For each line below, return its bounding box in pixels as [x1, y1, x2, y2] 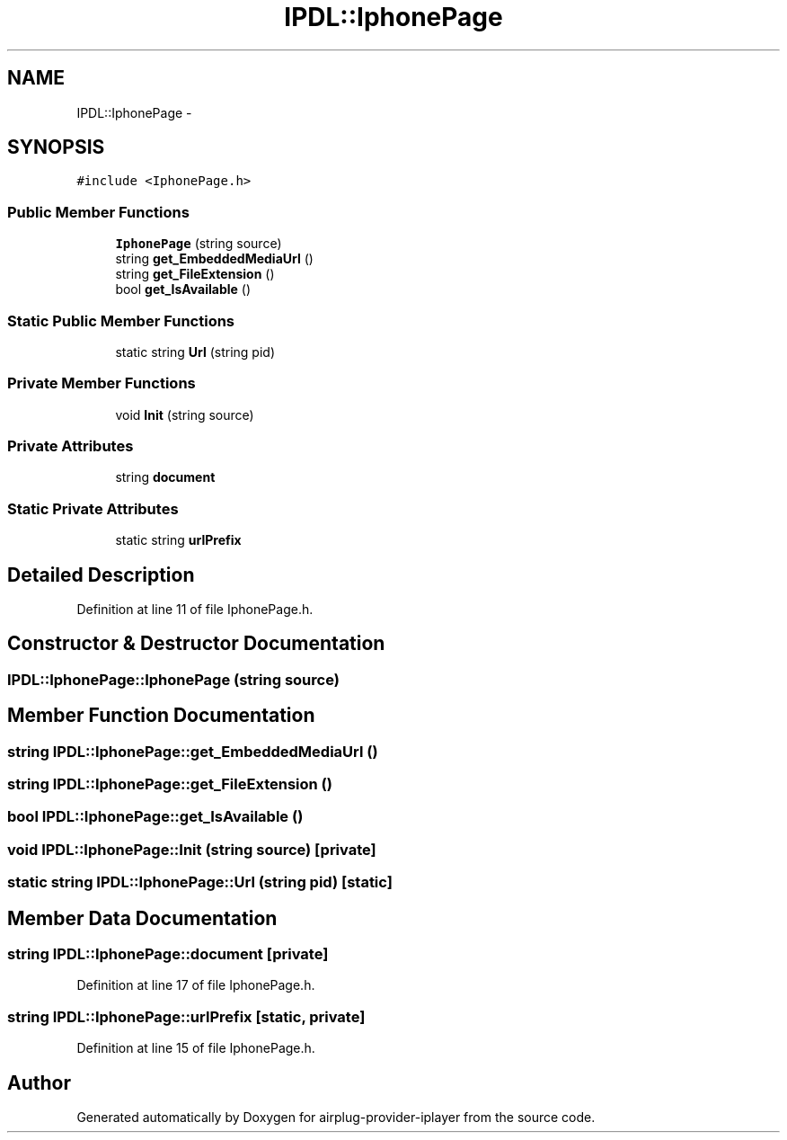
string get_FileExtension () [115, 266, 275, 282]
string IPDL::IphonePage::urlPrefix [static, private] [7, 1007, 366, 1026]
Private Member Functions [7, 374, 196, 393]
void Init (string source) [115, 406, 254, 423]
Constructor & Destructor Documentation [7, 632, 385, 655]
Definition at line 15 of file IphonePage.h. [76, 1040, 315, 1056]
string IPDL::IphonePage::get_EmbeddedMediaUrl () [7, 742, 378, 761]
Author [7, 1071, 71, 1094]
